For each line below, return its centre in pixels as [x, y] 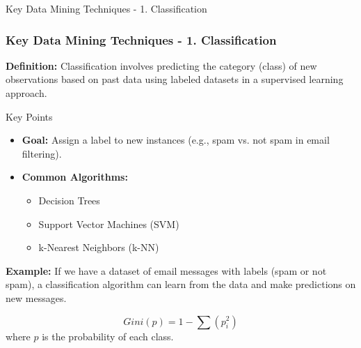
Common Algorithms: [75, 177]
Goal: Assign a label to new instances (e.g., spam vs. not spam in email [176, 140]
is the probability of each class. [108, 336]
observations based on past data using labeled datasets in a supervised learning [175, 79]
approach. [26, 93]
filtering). [42, 153]
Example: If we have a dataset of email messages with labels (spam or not [166, 270]
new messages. [36, 297]
